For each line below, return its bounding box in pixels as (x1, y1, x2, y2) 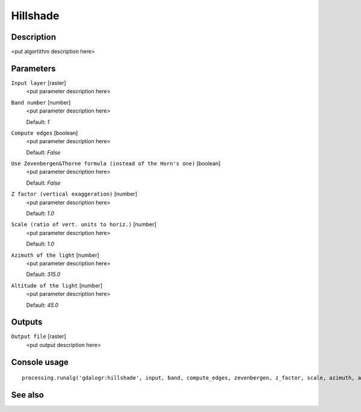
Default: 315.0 (26, 271, 61, 278)
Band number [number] (11, 99, 71, 106)
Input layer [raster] (11, 79, 66, 87)
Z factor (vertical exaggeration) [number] (11, 190, 138, 198)
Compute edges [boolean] (11, 129, 78, 137)
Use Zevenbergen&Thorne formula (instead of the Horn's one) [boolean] (11, 160, 221, 167)
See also (11, 390, 45, 400)
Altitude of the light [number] (11, 281, 102, 289)
